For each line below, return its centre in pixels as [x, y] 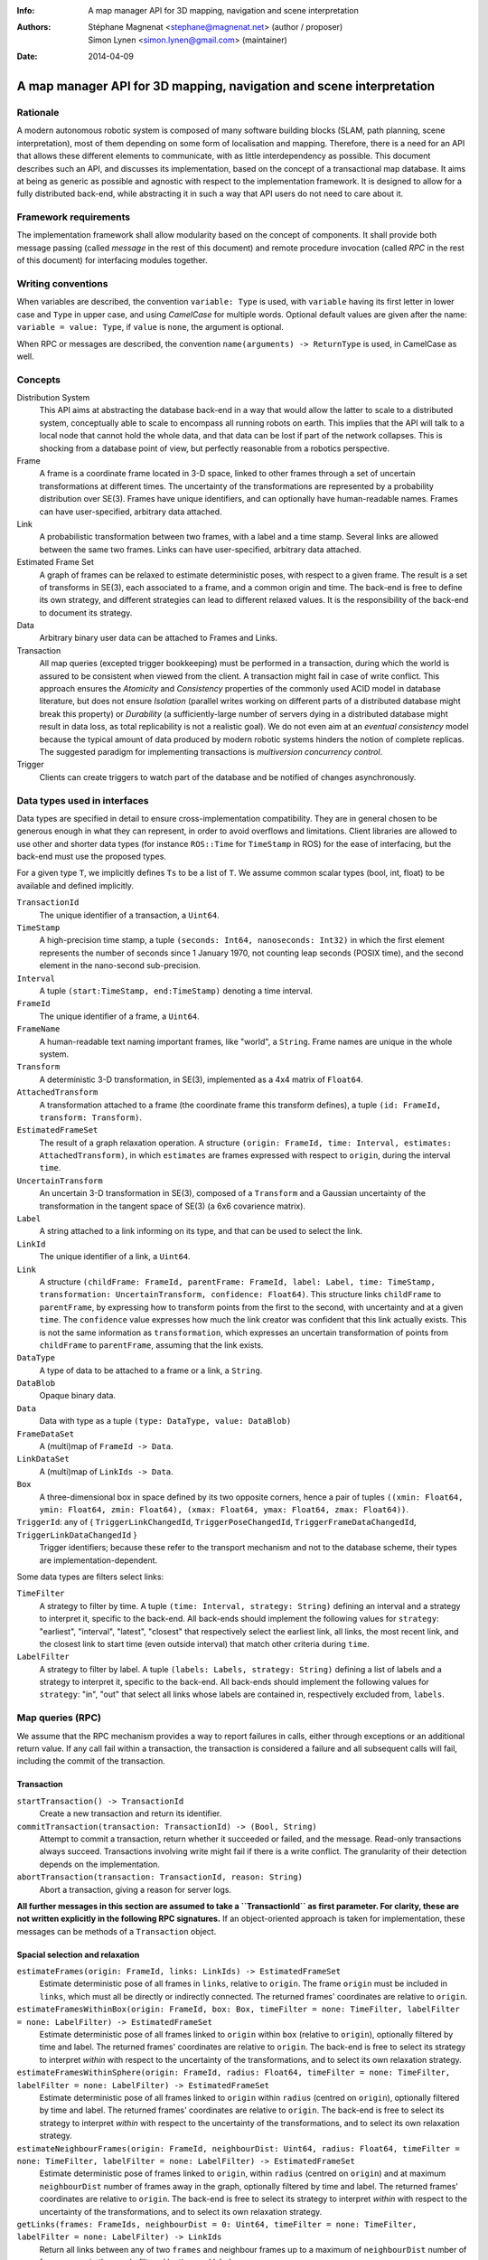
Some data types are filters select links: [90, 1577]
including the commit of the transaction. [91, 1761]
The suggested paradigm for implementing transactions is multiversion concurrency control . [211, 751]
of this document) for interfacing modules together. [112, 260]
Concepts [39, 380]
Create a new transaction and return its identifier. [131, 1813]
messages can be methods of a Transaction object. [117, 1931]
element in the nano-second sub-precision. [120, 965]
